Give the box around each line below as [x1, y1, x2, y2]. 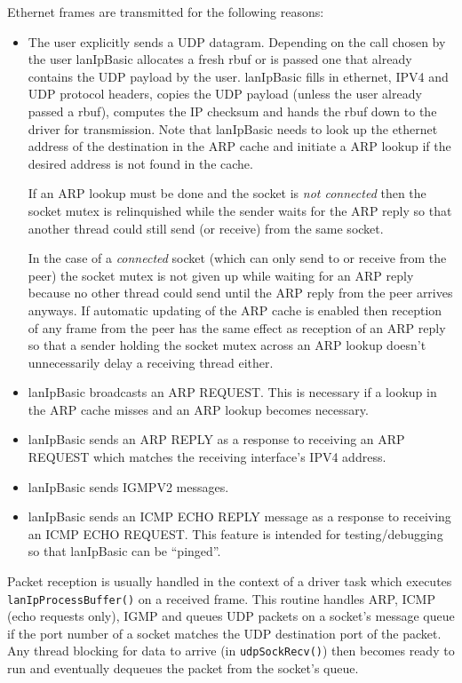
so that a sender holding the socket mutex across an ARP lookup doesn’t [28, 336, 426, 354]
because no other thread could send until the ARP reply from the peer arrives [28, 283, 453, 302]
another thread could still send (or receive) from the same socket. [28, 218, 384, 237]
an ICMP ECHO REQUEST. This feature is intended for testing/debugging [28, 524, 443, 543]
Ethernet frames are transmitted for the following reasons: [7, 3, 324, 20]
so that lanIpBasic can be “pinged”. [28, 542, 221, 560]
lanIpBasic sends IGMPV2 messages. [28, 477, 229, 496]
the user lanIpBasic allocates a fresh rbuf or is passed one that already [28, 50, 412, 68]
